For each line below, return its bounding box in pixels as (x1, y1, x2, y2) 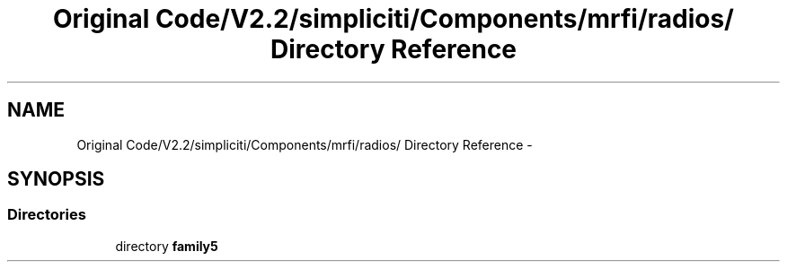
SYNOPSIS (7, 168, 105, 191)
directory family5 (115, 238, 218, 254)
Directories (7, 205, 86, 224)
